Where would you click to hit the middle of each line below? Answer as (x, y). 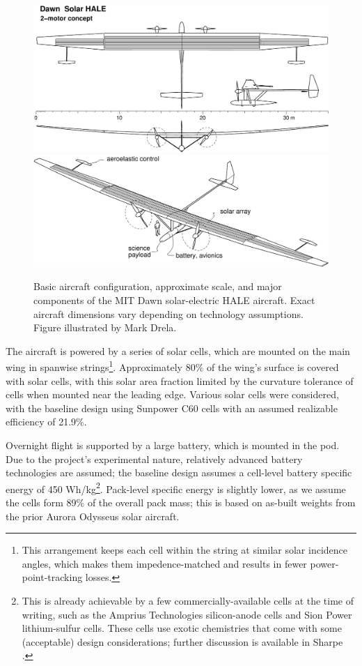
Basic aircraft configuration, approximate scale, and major (158, 286)
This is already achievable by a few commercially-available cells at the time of (188, 600)
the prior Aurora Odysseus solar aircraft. (93, 516)
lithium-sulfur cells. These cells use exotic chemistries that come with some (182, 628)
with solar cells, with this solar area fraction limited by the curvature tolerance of (180, 380)
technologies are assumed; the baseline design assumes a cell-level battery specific (179, 472)
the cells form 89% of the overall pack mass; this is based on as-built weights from (181, 502)
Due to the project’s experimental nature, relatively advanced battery (154, 459)
